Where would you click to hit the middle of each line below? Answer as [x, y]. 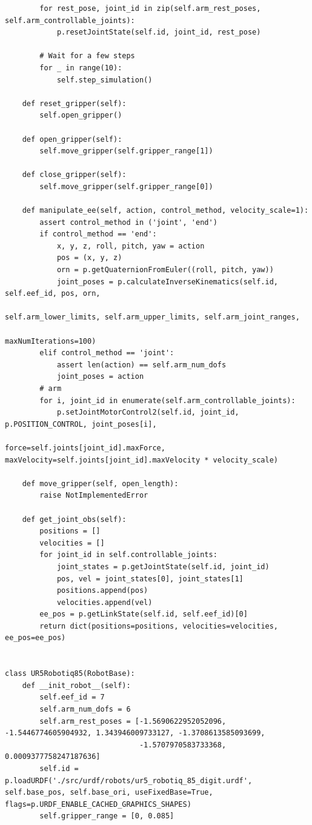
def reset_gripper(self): [74, 103]
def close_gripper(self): [74, 175]
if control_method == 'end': [98, 234]
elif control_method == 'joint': [107, 353]
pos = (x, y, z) [89, 258]
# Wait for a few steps [87, 56]
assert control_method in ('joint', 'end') [128, 222]
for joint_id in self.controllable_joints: [128, 555]
